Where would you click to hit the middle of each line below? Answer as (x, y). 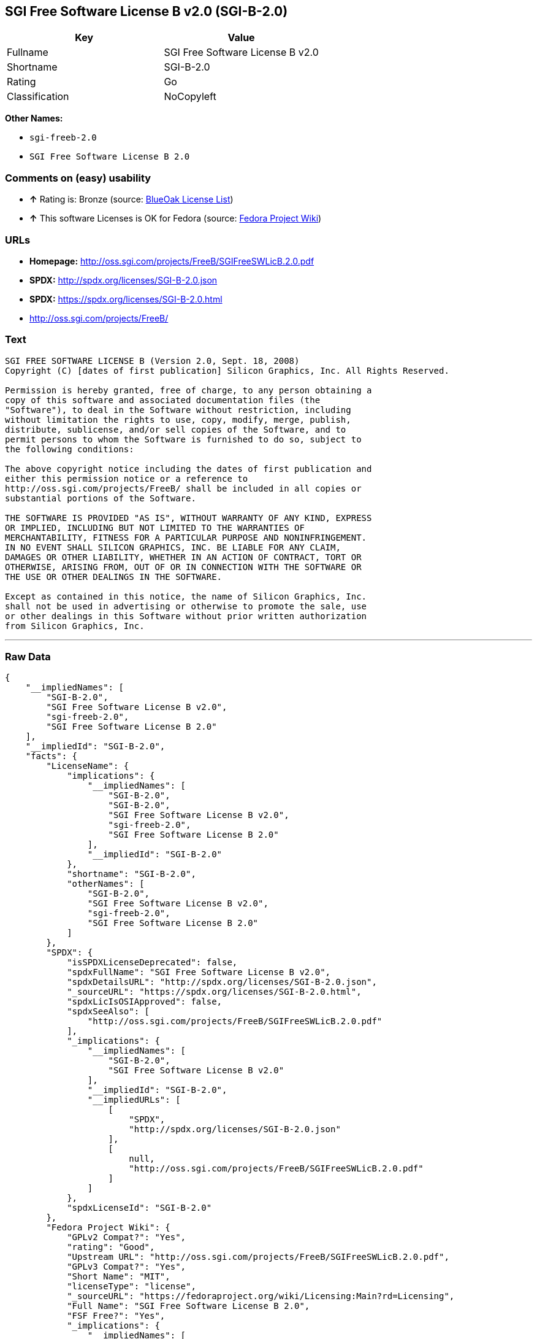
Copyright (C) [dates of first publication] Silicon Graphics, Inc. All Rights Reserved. (227, 370)
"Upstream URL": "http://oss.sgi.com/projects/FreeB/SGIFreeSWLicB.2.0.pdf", (258, 1257)
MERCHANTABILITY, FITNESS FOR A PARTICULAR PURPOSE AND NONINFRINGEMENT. (186, 537)
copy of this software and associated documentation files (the (163, 400)
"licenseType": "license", (131, 1287)
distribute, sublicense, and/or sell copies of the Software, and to (176, 429)
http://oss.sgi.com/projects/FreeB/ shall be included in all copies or (183, 488)
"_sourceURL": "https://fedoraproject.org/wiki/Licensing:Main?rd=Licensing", (261, 1296)
